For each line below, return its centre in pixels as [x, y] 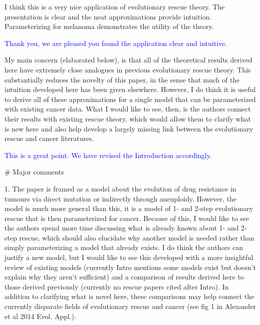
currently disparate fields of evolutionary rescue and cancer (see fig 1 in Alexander [130, 306]
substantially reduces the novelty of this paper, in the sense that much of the [122, 79]
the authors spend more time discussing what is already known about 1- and [122, 228]
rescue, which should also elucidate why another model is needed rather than [137, 237]
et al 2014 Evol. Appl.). [40, 316]
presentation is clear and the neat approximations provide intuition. [108, 16]
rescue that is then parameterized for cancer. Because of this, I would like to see [127, 218]
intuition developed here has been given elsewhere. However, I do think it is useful [130, 89]
